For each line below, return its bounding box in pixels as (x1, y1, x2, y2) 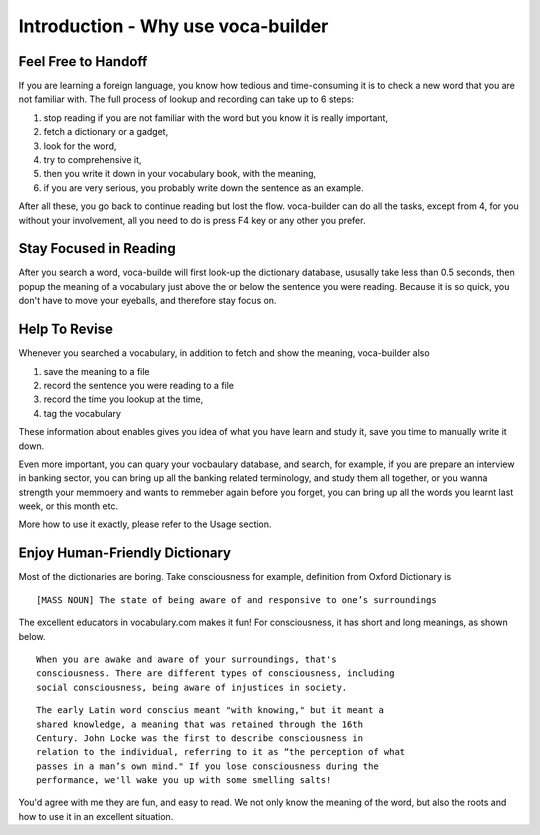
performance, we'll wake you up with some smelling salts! (36, 775, 332, 786)
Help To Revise (18, 321, 114, 338)
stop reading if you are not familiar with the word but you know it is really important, (43, 111, 389, 124)
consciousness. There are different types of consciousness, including (36, 668, 395, 679)
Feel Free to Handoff (18, 53, 148, 70)
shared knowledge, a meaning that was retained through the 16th (36, 718, 364, 730)
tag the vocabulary (43, 407, 122, 419)
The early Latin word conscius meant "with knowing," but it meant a (36, 705, 385, 716)
